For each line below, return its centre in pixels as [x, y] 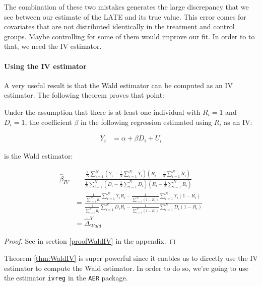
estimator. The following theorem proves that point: [84, 95]
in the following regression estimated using [146, 122]
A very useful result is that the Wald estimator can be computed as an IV [118, 85]
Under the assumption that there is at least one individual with [102, 112]
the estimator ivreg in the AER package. [66, 278]
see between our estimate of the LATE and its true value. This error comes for [125, 16]
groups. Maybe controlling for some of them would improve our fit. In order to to [129, 36]
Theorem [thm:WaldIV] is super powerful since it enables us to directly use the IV [131, 258]
